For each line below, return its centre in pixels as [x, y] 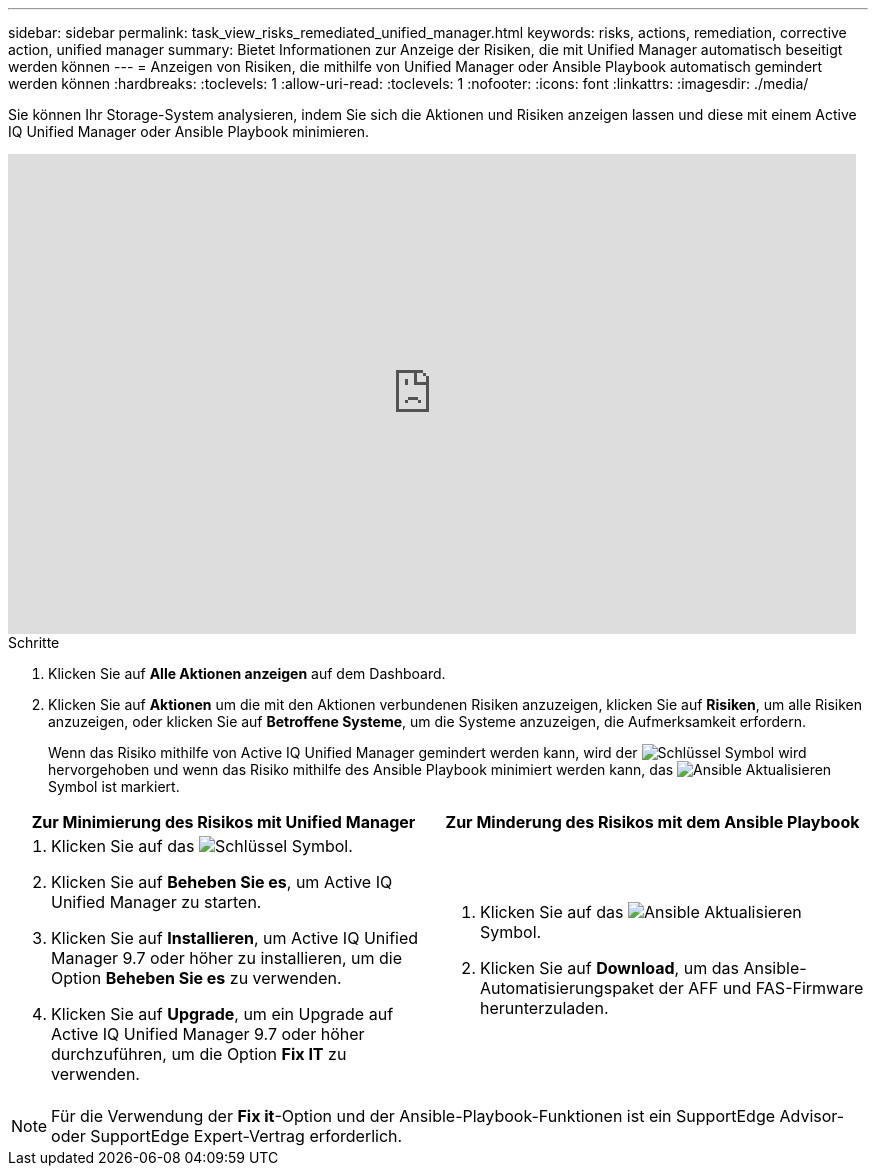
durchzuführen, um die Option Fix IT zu [199, 1054]
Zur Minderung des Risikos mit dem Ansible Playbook [652, 822]
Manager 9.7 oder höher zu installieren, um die [227, 958]
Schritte [34, 642]
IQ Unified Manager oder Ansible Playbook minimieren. [188, 131]
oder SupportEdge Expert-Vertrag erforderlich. [227, 1136]
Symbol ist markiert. [114, 786]
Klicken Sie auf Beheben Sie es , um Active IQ [222, 882]
